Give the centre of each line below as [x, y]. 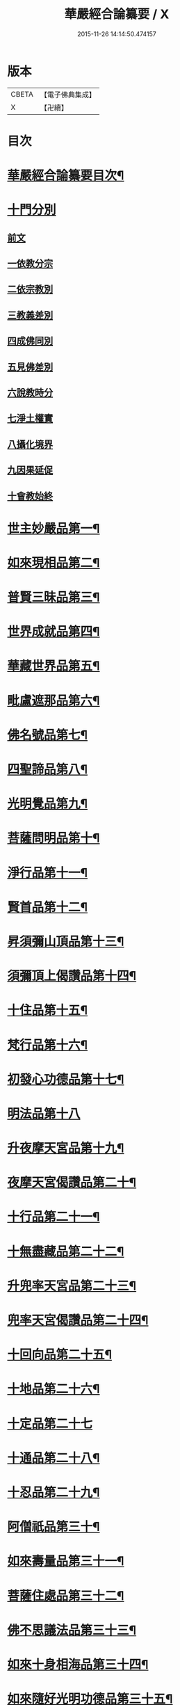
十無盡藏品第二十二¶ [66, 1251]
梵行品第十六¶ [48, 1045]
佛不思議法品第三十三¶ [72, 1630]
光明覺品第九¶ [48, 804]
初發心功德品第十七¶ [66, 1079]
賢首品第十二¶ [48, 907]
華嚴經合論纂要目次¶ [66, 176]
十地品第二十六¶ [54, 1389]
